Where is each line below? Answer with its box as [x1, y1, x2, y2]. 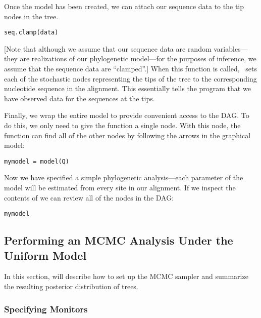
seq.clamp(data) [4, 29, 59, 36]
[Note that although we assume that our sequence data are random [4, 43, 212, 54]
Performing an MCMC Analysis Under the [4, 232, 233, 248]
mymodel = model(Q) [4, 157, 69, 165]
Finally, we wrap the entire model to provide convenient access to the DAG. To [4, 110, 249, 121]
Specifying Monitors [4, 302, 88, 315]
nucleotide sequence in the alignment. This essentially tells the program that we [4, 83, 251, 94]
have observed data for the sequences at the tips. [4, 93, 155, 103]
